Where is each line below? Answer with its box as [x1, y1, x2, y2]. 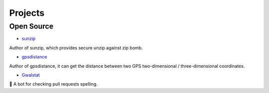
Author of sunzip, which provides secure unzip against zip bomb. [9, 45, 143, 50]
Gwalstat [21, 72, 40, 78]
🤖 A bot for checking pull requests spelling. [9, 81, 98, 87]
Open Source [9, 22, 54, 31]
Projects [9, 7, 45, 18]
